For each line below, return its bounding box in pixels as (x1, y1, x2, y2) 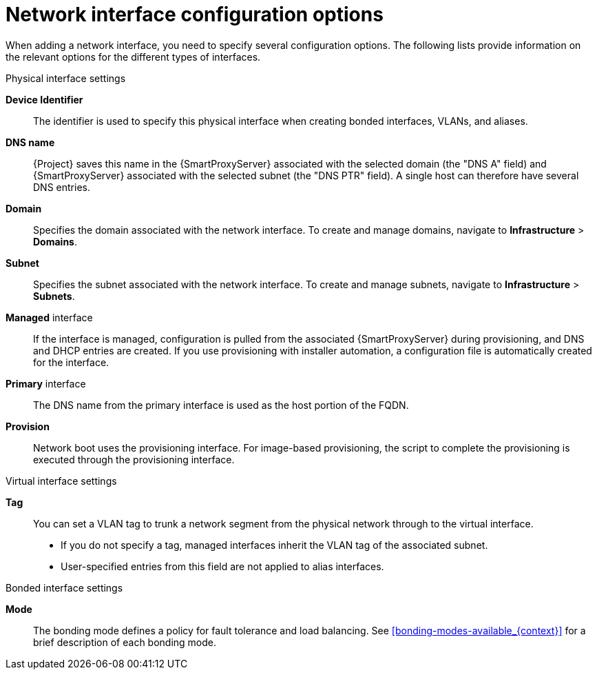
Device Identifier (6, 93, 83, 105)
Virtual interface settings (6, 474, 117, 487)
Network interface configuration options (6, 3, 384, 26)
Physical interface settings (6, 72, 126, 84)
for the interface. (33, 356, 109, 368)
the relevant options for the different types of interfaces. (6, 50, 261, 63)
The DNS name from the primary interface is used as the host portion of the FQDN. (33, 399, 409, 411)
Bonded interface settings (6, 581, 123, 594)
